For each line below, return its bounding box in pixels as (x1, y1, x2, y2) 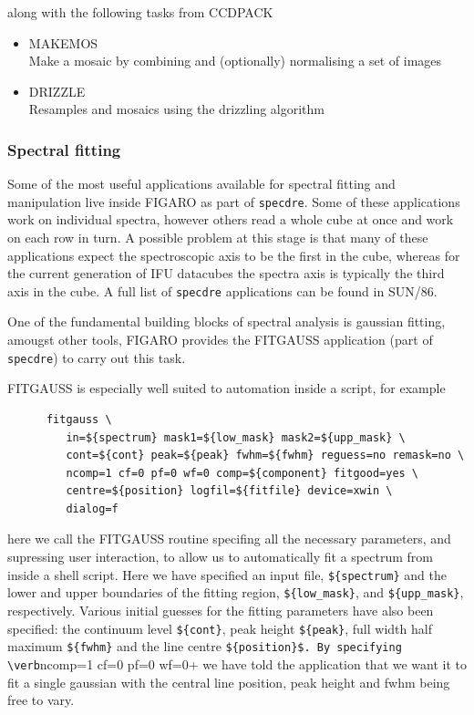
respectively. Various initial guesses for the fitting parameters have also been (7, 600, 434, 619)
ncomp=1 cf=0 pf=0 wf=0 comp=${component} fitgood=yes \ (66, 466, 419, 480)
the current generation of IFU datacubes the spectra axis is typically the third (7, 264, 445, 283)
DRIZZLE (28, 81, 86, 100)
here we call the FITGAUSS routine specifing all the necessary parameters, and (7, 529, 451, 548)
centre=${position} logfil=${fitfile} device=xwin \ (66, 484, 393, 498)
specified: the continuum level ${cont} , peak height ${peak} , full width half (7, 618, 432, 637)
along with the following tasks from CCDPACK (7, 3, 273, 21)
